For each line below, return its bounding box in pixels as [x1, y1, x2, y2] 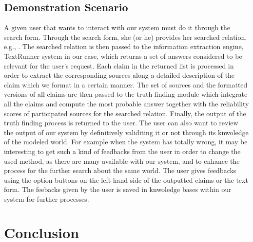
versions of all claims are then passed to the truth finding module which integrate [4, 89, 248, 99]
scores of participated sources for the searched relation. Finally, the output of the [4, 108, 246, 118]
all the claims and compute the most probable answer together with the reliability [4, 98, 249, 108]
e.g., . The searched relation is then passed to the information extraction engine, [4, 41, 244, 52]
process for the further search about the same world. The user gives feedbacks [4, 165, 236, 175]
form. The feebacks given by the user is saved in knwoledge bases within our [4, 184, 232, 194]
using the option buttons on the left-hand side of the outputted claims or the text [4, 174, 248, 185]
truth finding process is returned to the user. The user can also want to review [4, 118, 238, 128]
